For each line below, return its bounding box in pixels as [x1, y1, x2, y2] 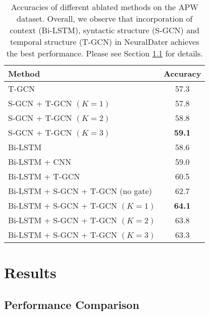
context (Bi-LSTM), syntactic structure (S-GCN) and [10, 24, 199, 36]
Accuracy [164, 68, 201, 79]
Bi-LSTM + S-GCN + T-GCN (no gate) [8, 185, 152, 197]
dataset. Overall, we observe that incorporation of [17, 13, 193, 24]
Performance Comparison [4, 296, 139, 312]
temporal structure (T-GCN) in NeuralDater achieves [10, 36, 199, 47]
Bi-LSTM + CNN [8, 156, 71, 167]
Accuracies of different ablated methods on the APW [11, 1, 198, 13]
